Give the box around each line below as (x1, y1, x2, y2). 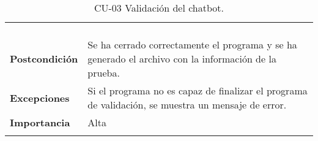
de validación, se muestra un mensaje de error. (87, 97, 287, 112)
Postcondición (10, 51, 78, 66)
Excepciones (10, 90, 70, 105)
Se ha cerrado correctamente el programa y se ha (87, 37, 297, 51)
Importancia (10, 115, 70, 129)
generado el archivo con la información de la (87, 51, 276, 66)
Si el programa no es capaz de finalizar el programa (87, 83, 308, 97)
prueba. (87, 66, 120, 80)
